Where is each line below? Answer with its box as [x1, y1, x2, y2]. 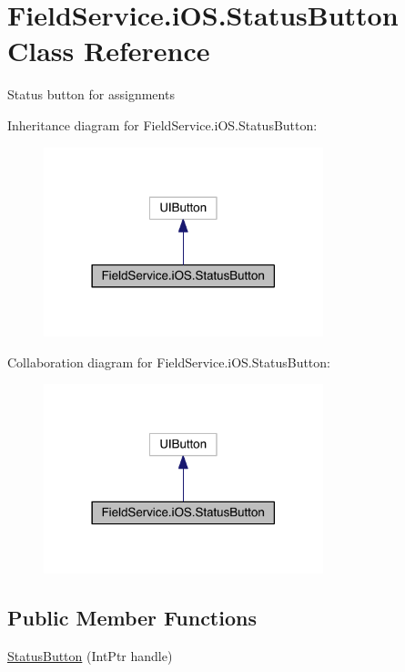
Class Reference [7, 32, 210, 69]
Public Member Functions [7, 603, 257, 631]
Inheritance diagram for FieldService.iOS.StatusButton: [7, 115, 318, 134]
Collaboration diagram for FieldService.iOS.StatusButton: [7, 352, 330, 371]
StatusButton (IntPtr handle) [7, 646, 173, 665]
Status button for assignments [7, 85, 175, 104]
